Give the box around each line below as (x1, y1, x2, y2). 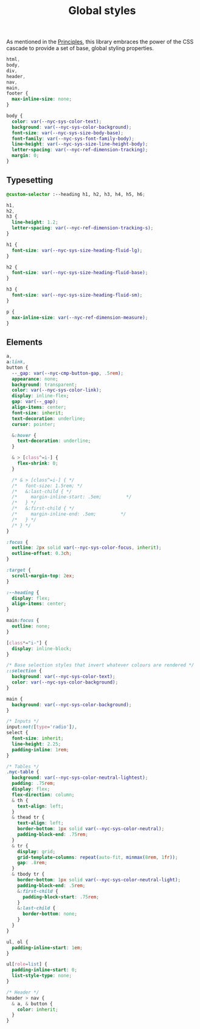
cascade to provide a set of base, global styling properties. (6, 45, 154, 52)
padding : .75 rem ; (12, 781, 56, 787)
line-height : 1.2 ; (12, 219, 59, 226)
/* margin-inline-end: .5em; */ (12, 511, 126, 518)
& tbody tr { (12, 871, 45, 878)
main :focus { (6, 618, 40, 624)
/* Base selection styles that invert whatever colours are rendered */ (6, 662, 195, 668)
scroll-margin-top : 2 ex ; (12, 572, 75, 579)
